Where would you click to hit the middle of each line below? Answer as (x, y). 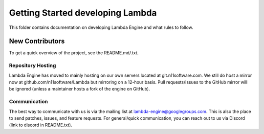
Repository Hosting (33, 66)
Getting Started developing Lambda (83, 13)
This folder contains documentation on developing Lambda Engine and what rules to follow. (101, 27)
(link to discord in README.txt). (41, 125)
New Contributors (37, 41)
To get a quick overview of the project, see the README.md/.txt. (74, 53)
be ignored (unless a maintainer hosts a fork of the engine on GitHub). (79, 89)
